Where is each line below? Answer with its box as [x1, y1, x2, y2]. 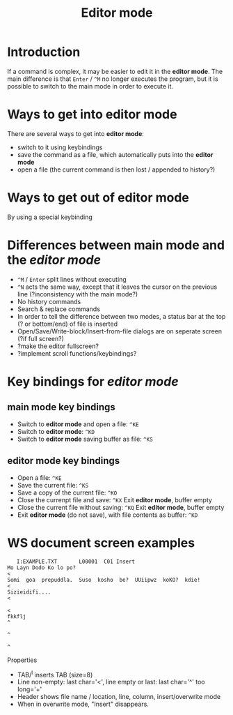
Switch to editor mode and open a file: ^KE [17, 420, 139, 428]
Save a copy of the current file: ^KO [17, 488, 118, 497]
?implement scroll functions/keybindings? [17, 349, 137, 357]
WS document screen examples [7, 535, 195, 550]
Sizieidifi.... [7, 588, 51, 596]
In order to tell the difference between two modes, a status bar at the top [17, 312, 226, 320]
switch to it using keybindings [17, 143, 103, 151]
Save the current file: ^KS [17, 481, 89, 489]
